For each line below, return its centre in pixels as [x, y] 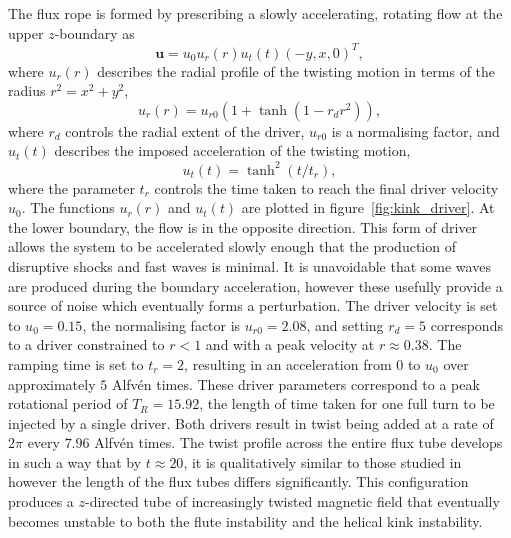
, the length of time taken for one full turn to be [347, 403]
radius [27, 90]
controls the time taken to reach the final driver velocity [326, 187]
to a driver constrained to [86, 344]
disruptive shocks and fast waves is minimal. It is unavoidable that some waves [249, 265]
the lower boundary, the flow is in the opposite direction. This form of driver [243, 226]
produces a [41, 501]
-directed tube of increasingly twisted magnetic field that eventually [292, 501]
